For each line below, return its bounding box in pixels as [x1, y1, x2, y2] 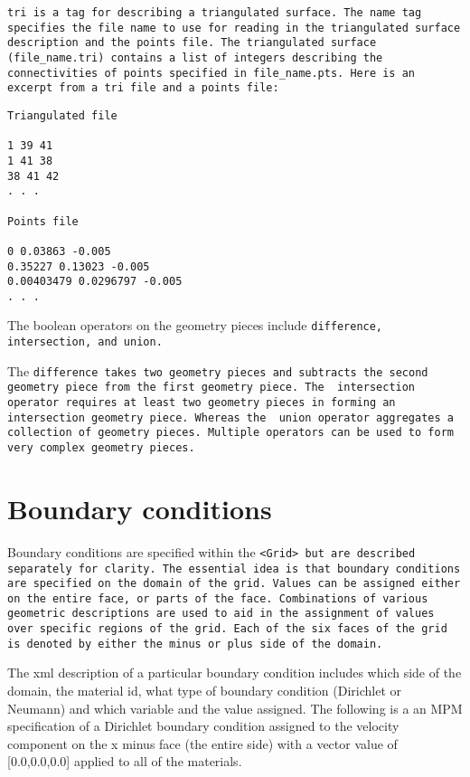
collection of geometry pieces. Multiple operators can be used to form [7, 426, 454, 440]
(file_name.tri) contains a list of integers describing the [7, 51, 383, 64]
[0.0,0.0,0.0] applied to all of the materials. [7, 752, 242, 771]
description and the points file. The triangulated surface [7, 36, 377, 50]
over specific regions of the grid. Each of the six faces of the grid [7, 622, 447, 636]
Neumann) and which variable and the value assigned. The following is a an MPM [7, 698, 463, 717]
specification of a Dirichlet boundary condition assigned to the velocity [7, 716, 399, 735]
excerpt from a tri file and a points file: [7, 81, 279, 95]
